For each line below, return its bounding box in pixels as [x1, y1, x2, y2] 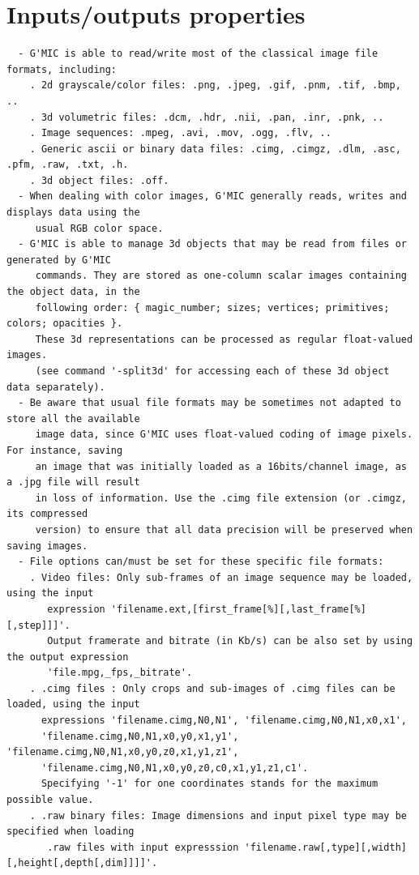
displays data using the [6, 207, 140, 219]
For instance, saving [6, 444, 123, 456]
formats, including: [6, 63, 118, 75]
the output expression [6, 651, 129, 663]
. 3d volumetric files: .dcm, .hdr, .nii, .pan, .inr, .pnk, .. [29, 111, 384, 123]
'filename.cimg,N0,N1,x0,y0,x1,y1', [41, 730, 239, 742]
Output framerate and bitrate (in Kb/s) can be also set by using [47, 635, 413, 647]
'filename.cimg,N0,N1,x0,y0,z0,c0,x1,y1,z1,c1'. [41, 762, 309, 774]
